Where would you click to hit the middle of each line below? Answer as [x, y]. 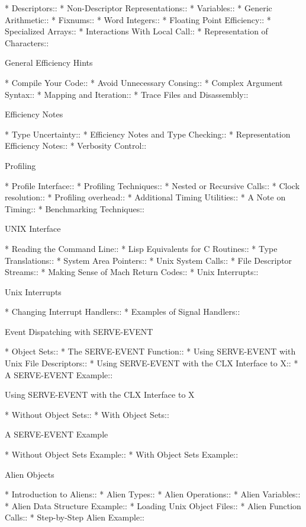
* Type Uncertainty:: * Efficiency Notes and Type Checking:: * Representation [148, 134]
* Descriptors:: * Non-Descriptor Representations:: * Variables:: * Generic [138, 8]
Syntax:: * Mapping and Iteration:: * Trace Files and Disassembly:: [127, 94]
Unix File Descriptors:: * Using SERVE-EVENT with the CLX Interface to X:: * [152, 363]
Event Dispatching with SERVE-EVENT [79, 331]
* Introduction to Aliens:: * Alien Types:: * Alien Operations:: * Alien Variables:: [153, 494]
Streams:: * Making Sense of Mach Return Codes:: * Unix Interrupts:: [132, 272]
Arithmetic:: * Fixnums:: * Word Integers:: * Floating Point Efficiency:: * [138, 19]
